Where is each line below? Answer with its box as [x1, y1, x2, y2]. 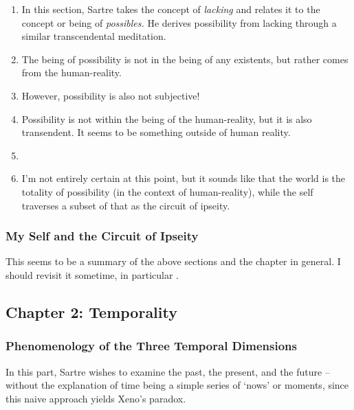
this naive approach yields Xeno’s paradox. [5, 391, 186, 405]
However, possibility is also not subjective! [21, 88, 200, 102]
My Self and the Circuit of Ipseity [5, 227, 199, 244]
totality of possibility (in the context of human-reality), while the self [21, 184, 313, 198]
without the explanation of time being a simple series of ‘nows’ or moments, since [5, 378, 349, 392]
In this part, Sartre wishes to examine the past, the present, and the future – [5, 364, 330, 378]
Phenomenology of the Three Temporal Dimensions [5, 337, 297, 354]
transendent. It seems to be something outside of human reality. [21, 125, 291, 139]
